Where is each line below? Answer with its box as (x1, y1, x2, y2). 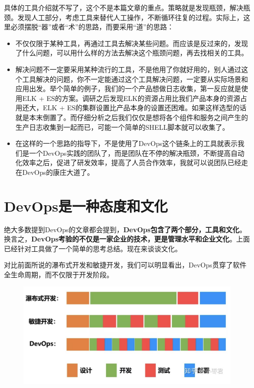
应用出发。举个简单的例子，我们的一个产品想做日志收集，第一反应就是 (15, 83, 241, 94)
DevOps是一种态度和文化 (4, 195, 168, 216)
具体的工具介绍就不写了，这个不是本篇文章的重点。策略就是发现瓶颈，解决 (4, 2, 243, 12)
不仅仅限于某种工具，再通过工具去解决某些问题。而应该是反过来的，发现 (15, 38, 248, 48)
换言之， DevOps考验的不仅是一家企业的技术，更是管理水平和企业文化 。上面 (4, 234, 250, 244)
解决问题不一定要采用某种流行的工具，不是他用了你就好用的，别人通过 (15, 64, 241, 74)
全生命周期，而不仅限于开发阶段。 (4, 269, 113, 279)
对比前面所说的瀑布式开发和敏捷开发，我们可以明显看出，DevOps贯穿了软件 (4, 260, 247, 270)
